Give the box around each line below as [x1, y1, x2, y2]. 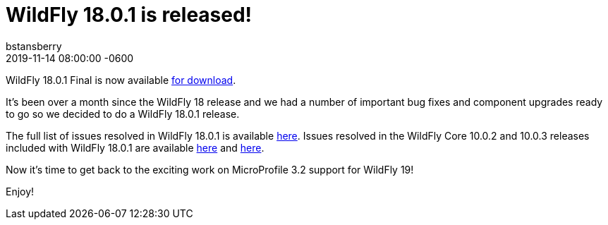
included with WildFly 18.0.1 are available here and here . [6, 141, 265, 154]
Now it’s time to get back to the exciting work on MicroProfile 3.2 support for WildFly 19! [6, 163, 414, 176]
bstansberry [6, 39, 62, 52]
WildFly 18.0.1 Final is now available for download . [6, 73, 236, 86]
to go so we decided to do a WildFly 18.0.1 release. [6, 107, 240, 120]
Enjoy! [6, 185, 35, 197]
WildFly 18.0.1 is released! [6, 3, 253, 27]
